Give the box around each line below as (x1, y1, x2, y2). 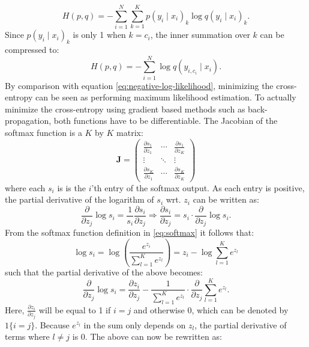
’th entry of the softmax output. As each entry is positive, (91, 181, 305, 194)
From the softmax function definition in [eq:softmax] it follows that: (5, 226, 254, 239)
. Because (35, 318, 70, 331)
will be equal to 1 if (38, 303, 111, 316)
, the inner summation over (150, 28, 250, 41)
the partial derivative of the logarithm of (5, 193, 154, 206)
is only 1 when (73, 28, 126, 41)
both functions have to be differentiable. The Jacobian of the (53, 114, 278, 127)
